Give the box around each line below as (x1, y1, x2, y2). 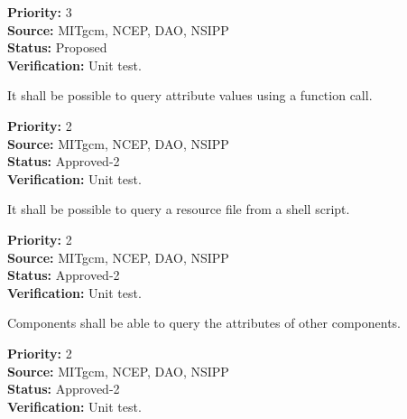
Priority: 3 (7, 3, 72, 21)
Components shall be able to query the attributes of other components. (7, 313, 401, 332)
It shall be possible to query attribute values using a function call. (7, 86, 373, 105)
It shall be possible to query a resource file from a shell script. (7, 200, 350, 219)
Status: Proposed (7, 38, 107, 57)
